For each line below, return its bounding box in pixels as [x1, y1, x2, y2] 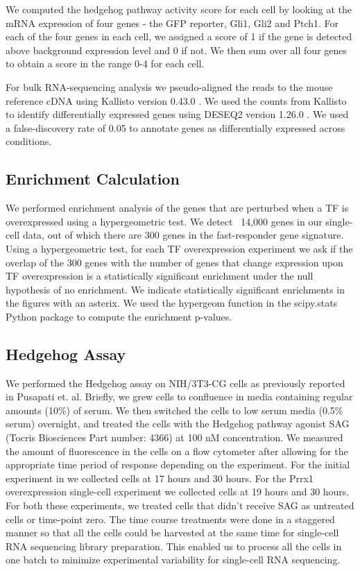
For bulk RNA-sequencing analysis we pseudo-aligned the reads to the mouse [6, 79, 333, 94]
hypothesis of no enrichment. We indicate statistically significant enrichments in [6, 282, 345, 296]
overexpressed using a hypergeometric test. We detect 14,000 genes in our [6, 214, 323, 228]
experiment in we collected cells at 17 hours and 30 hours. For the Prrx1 [6, 470, 314, 485]
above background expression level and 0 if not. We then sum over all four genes [6, 42, 348, 57]
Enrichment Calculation [6, 168, 180, 189]
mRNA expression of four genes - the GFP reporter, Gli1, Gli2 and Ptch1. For [6, 15, 339, 30]
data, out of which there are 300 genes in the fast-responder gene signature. [22, 228, 344, 242]
